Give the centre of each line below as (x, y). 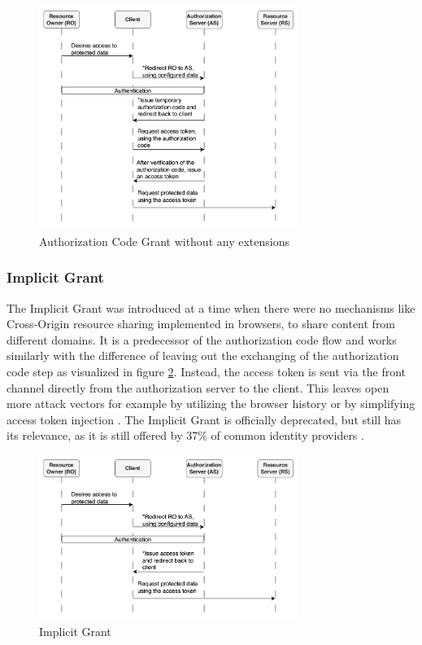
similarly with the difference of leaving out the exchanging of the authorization (203, 355)
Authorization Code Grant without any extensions (164, 241)
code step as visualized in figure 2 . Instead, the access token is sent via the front (207, 371)
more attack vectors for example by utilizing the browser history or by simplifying (211, 404)
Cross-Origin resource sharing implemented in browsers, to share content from (201, 324)
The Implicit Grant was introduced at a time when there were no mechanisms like (211, 307)
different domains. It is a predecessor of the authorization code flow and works (202, 339)
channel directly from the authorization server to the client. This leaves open (198, 387)
